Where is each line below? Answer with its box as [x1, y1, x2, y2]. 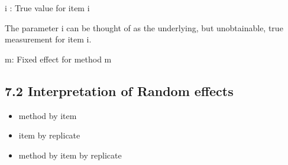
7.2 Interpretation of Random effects [5, 81, 234, 100]
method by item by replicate [18, 148, 122, 161]
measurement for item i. [5, 33, 92, 45]
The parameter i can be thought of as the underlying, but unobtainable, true [5, 21, 283, 34]
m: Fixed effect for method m [5, 52, 112, 65]
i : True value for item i [5, 2, 90, 14]
